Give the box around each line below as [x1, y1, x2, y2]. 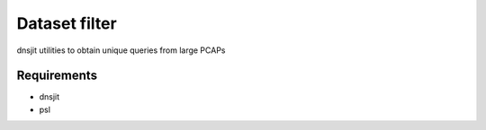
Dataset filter [16, 13, 117, 33]
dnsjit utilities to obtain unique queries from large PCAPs [16, 45, 226, 56]
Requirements [16, 68, 98, 83]
